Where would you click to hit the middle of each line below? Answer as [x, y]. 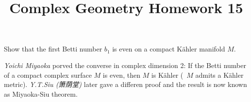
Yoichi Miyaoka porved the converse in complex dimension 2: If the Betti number [125, 65]
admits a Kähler [219, 75]
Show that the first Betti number [53, 49]
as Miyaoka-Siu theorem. [41, 93]
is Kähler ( [167, 75]
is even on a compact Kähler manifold [169, 49]
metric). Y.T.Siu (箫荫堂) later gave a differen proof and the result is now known [125, 84]
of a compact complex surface [48, 75]
